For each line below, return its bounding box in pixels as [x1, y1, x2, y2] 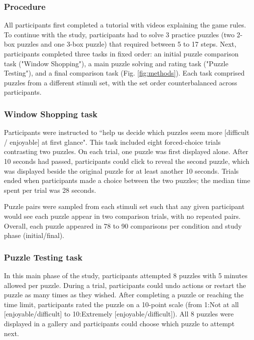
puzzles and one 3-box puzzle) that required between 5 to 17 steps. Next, [17, 39, 236, 49]
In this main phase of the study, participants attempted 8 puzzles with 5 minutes [4, 270, 248, 280]
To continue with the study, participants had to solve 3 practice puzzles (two [4, 29, 235, 39]
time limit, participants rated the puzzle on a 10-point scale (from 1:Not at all [4, 299, 239, 309]
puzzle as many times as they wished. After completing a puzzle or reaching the [4, 289, 244, 300]
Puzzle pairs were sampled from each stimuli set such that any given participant [4, 201, 245, 211]
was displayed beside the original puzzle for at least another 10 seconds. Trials [4, 165, 239, 176]
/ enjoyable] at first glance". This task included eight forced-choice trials [4, 136, 221, 147]
